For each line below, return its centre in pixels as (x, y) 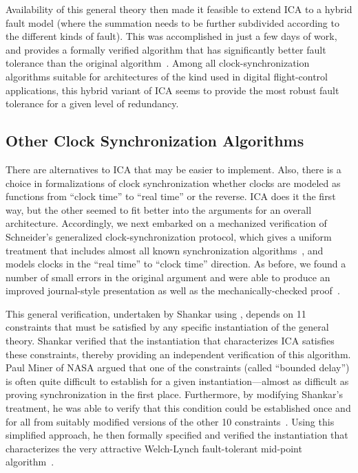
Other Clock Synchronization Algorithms (155, 141)
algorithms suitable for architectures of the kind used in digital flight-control (167, 76)
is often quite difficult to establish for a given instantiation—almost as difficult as (177, 381)
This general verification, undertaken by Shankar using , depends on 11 (156, 313)
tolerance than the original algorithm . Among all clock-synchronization (158, 63)
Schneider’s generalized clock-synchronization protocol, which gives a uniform (169, 236)
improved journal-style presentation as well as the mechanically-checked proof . (173, 290)
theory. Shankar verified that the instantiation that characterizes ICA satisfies (170, 341)
